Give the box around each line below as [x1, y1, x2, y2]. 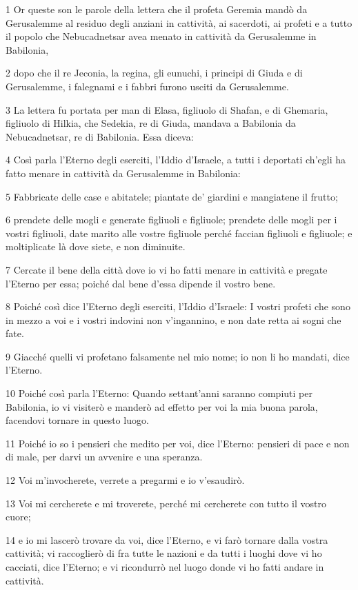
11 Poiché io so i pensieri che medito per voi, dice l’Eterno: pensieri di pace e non [6, 436, 350, 450]
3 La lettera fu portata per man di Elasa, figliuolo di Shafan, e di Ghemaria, [6, 102, 328, 116]
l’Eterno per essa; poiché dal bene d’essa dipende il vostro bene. [6, 276, 276, 290]
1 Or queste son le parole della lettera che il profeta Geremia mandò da [6, 2, 308, 16]
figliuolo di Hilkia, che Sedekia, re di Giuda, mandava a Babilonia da [6, 116, 296, 130]
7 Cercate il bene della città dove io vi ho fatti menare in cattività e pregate [6, 262, 328, 276]
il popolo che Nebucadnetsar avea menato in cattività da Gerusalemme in [6, 29, 317, 43]
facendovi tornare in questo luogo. [6, 413, 149, 427]
